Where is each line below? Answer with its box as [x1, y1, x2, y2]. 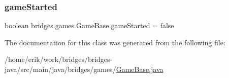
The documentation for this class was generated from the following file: [5, 37, 225, 47]
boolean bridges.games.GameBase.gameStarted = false [5, 20, 174, 31]
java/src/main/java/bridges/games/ [5, 64, 116, 74]
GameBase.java [116, 64, 163, 74]
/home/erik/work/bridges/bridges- [5, 54, 113, 64]
